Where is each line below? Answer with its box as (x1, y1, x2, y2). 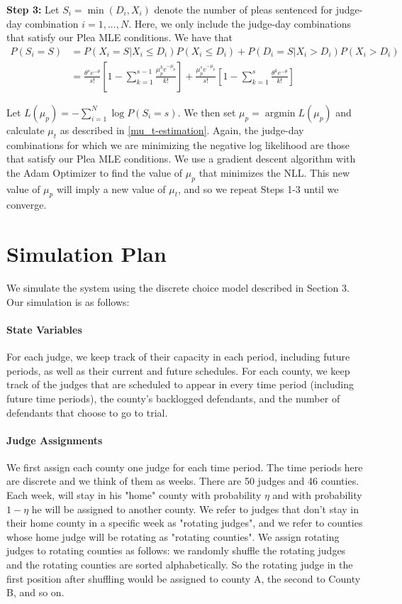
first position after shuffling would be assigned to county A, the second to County (6, 571, 361, 586)
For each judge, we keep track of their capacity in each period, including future (6, 349, 350, 364)
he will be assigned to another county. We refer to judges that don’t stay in (31, 501, 359, 516)
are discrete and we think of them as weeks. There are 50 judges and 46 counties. (6, 473, 359, 488)
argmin (264, 108, 296, 119)
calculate (6, 122, 45, 137)
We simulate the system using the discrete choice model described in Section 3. (6, 280, 350, 295)
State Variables (6, 322, 82, 336)
